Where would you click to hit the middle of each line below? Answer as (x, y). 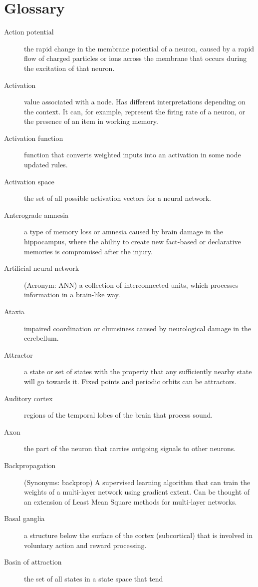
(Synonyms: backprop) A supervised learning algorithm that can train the (137, 482)
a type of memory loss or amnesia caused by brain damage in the (124, 232)
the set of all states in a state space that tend (94, 578)
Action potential (29, 32)
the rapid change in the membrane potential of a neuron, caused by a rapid (139, 48)
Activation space (29, 181)
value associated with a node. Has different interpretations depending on (135, 102)
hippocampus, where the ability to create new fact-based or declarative (132, 242)
